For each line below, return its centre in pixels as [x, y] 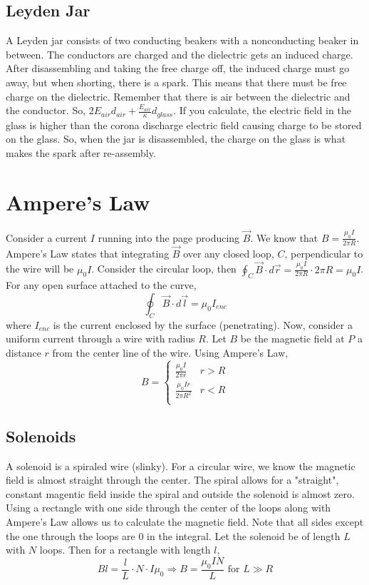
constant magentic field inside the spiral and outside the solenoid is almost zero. [180, 493]
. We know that [284, 237]
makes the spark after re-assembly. [81, 152]
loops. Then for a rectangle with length [125, 550]
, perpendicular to [324, 253]
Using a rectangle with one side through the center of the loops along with [168, 508]
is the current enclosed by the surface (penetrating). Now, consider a [203, 324]
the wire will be [40, 269]
